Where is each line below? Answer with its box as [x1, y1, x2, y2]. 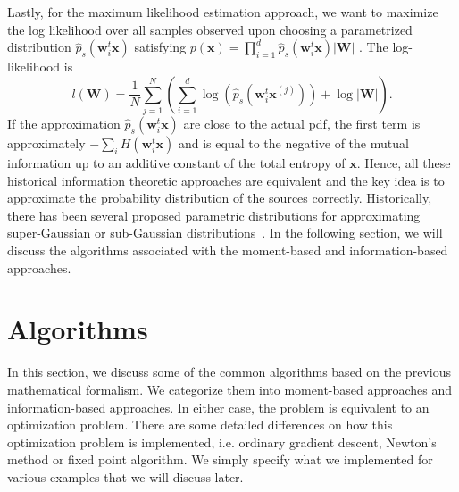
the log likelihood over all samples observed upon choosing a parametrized [7, 20, 413, 38]
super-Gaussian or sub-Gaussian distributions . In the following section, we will [7, 223, 443, 242]
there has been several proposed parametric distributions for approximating [7, 205, 421, 224]
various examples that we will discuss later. [7, 467, 244, 486]
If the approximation [7, 114, 121, 133]
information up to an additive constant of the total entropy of [7, 154, 346, 172]
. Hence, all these [356, 154, 451, 172]
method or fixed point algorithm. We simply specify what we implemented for [7, 450, 433, 469]
